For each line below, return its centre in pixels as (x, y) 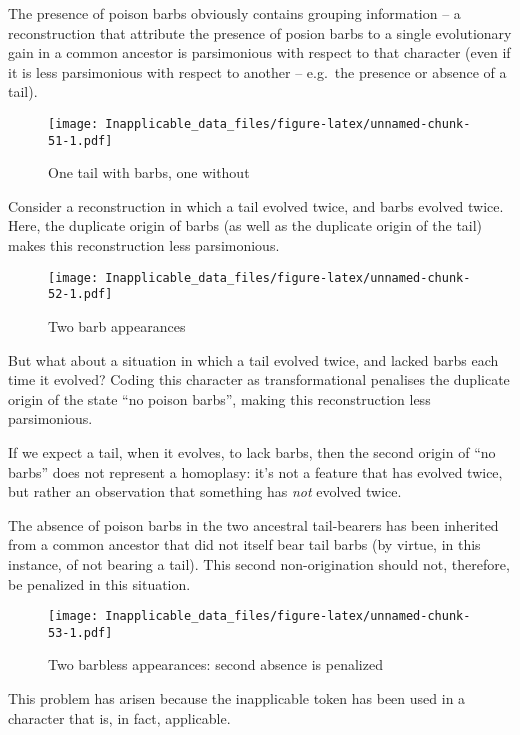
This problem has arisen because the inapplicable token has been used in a (237, 698)
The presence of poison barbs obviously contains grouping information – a (234, 13)
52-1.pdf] (80, 294)
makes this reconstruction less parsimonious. (144, 245)
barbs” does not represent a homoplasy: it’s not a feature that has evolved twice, (255, 471)
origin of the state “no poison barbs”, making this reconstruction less (219, 398)
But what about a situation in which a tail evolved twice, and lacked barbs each (253, 359)
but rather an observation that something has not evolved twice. (205, 491)
